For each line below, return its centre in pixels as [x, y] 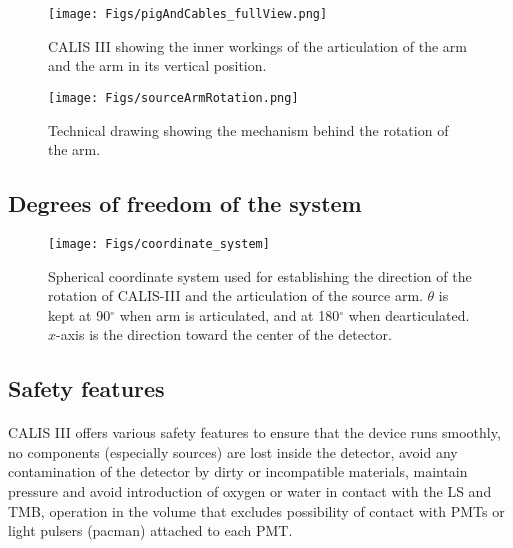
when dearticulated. [409, 314]
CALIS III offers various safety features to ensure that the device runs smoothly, [254, 432]
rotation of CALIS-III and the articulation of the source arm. [235, 295]
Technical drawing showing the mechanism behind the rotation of [248, 129]
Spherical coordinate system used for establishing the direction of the [260, 275]
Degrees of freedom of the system [185, 203]
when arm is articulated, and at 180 [229, 314]
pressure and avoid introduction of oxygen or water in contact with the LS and [250, 491]
